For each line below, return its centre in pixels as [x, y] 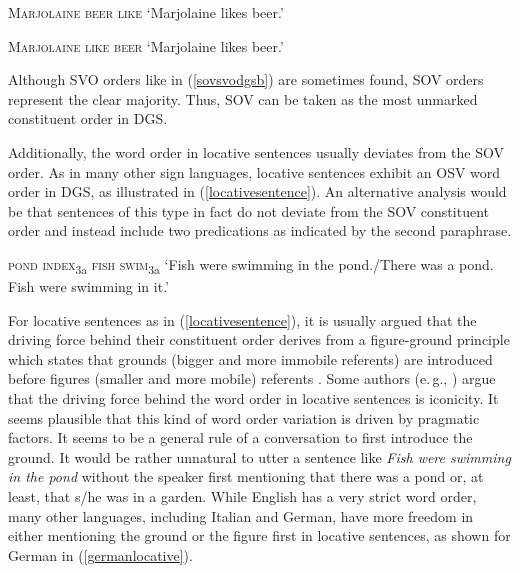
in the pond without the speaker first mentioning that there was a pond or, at [246, 476]
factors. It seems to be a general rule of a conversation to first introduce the [240, 437]
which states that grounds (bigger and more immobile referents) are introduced [250, 358]
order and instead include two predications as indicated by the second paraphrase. [260, 230]
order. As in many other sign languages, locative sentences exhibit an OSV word [254, 171]
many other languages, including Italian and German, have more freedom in [241, 515]
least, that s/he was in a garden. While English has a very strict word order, [242, 496]
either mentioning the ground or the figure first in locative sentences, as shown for [259, 535]
